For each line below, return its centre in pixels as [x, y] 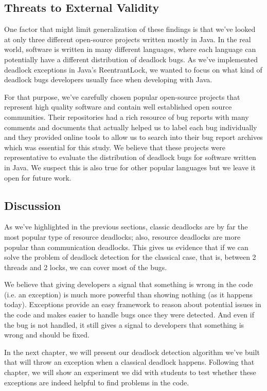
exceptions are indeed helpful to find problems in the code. [97, 382]
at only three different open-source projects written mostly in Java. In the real [128, 39]
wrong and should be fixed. [47, 335]
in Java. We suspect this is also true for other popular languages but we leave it [130, 167]
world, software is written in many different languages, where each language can [130, 49]
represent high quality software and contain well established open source [118, 107]
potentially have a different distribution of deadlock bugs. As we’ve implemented [131, 59]
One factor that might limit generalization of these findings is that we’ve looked [130, 29]
